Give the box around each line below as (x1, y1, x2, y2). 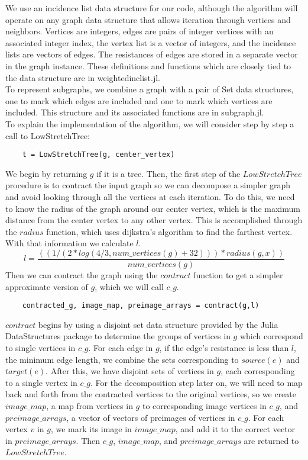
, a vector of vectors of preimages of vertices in (66, 411, 235, 423)
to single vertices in (5, 342, 76, 354)
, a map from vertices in (46, 400, 133, 411)
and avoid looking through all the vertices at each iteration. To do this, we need (5, 190, 295, 202)
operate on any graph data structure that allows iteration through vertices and (5, 13, 291, 25)
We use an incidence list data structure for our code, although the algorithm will (5, 2, 298, 14)
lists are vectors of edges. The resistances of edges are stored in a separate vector (5, 48, 298, 60)
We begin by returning (5, 167, 87, 179)
